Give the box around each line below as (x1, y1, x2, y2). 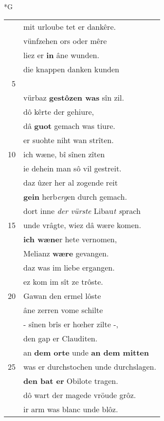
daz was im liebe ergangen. (23, 261, 115, 273)
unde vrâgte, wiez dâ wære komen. (23, 219, 141, 231)
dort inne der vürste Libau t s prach (23, 205, 141, 216)
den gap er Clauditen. (23, 332, 98, 344)
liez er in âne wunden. (23, 49, 99, 61)
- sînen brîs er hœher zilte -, (23, 318, 118, 330)
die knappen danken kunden (23, 63, 119, 75)
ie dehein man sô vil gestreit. (23, 162, 122, 174)
